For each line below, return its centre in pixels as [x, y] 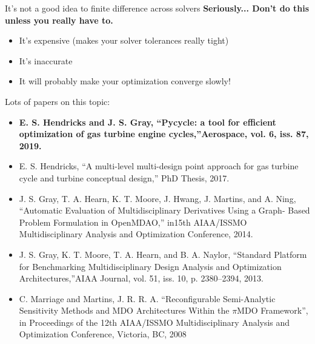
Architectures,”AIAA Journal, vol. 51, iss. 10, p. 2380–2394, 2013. [141, 278]
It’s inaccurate [46, 60]
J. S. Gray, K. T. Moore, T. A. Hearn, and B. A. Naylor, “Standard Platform [163, 254]
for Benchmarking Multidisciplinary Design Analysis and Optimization [150, 266]
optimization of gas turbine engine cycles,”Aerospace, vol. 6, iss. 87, [164, 134]
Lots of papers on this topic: [58, 101]
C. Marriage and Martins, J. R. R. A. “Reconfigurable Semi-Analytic [147, 298]
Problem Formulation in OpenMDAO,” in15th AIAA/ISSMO [133, 222]
